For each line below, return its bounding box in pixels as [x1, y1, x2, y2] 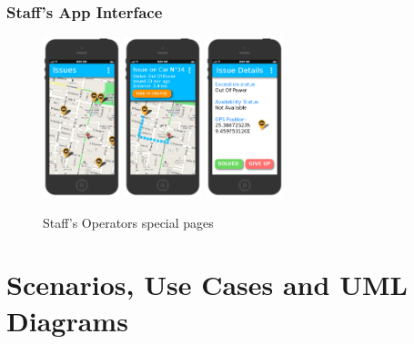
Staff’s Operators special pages [43, 212, 214, 231]
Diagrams [6, 301, 128, 339]
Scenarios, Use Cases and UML [6, 266, 408, 303]
